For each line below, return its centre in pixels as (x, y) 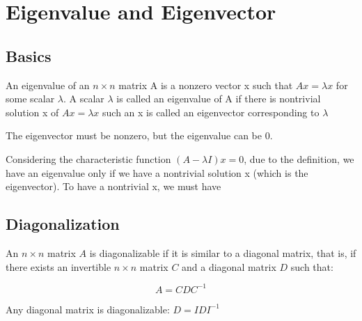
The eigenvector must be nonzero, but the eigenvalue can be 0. (139, 135)
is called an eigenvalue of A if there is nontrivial (219, 99)
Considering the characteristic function (88, 158)
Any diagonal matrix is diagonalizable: (88, 309)
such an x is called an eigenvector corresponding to (211, 112)
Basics (29, 55)
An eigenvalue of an (48, 85)
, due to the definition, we (299, 158)
